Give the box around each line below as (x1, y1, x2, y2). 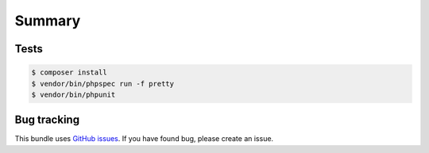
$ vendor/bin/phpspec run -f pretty (31, 79, 175, 88)
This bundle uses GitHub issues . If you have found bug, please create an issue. (14, 134, 274, 143)
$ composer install (31, 68, 107, 77)
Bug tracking (14, 113, 79, 127)
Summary (14, 12, 81, 29)
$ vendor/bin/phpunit (31, 90, 116, 99)
